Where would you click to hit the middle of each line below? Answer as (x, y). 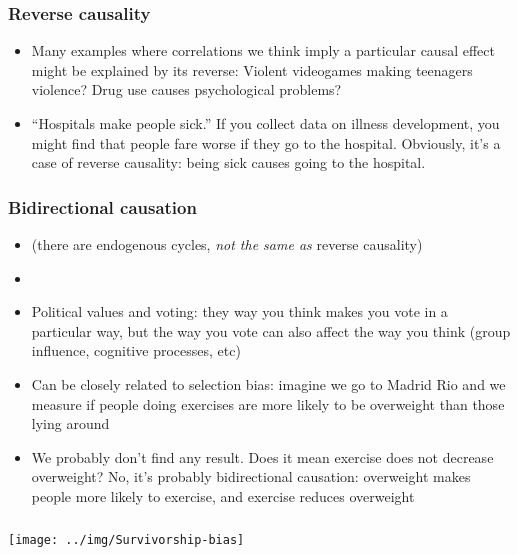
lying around (70, 423)
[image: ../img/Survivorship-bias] (126, 540)
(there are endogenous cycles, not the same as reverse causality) (227, 244)
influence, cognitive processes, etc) (136, 350)
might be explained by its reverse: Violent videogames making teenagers (252, 69)
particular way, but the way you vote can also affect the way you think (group (271, 330)
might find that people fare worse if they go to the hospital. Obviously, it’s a (266, 142)
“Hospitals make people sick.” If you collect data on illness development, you (265, 123)
